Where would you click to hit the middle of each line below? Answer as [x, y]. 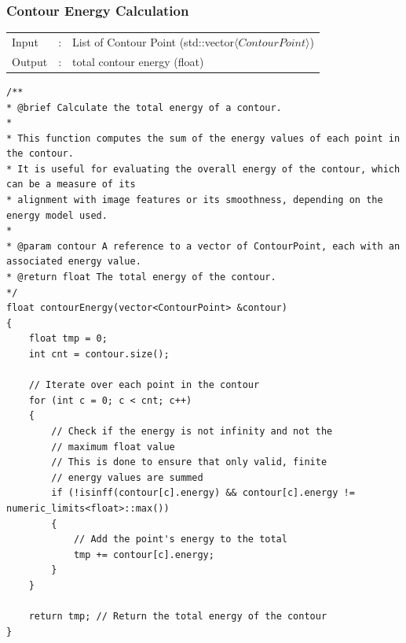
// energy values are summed [127, 477]
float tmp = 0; [68, 339]
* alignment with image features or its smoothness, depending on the [195, 200]
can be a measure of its [71, 185]
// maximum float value [113, 447]
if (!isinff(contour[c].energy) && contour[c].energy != [203, 493]
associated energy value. [74, 262]
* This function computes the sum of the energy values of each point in [203, 138]
